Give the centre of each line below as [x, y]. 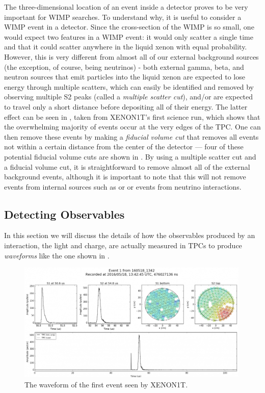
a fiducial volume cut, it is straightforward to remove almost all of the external [127, 166]
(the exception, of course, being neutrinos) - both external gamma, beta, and [124, 67]
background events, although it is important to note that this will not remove [125, 177]
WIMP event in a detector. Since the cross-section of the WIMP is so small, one [129, 27]
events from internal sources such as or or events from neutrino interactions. [123, 186]
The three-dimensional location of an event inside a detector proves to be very [126, 7]
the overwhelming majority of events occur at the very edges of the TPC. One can [132, 127]
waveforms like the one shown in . [57, 255]
